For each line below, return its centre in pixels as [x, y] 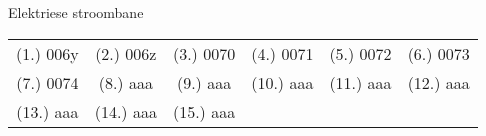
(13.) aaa [47, 111]
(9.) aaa [204, 82]
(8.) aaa [125, 82]
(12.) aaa [438, 82]
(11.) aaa [360, 82]
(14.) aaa [125, 111]
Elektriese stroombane [76, 12]
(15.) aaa [204, 111]
